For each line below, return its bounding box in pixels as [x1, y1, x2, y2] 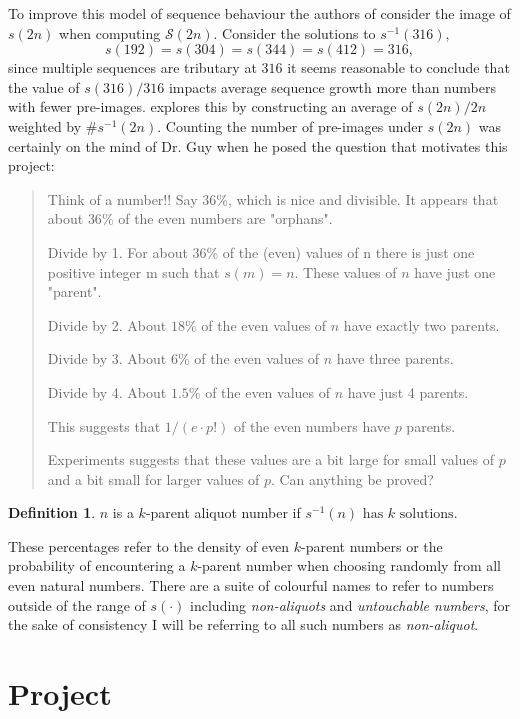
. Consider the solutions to [213, 22, 376, 43]
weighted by [8, 115, 82, 136]
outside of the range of [8, 594, 146, 615]
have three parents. [336, 348, 454, 369]
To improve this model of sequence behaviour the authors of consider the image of [8, 3, 511, 23]
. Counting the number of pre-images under [157, 115, 424, 136]
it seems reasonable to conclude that [287, 57, 510, 78]
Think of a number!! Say [47, 188, 198, 209]
